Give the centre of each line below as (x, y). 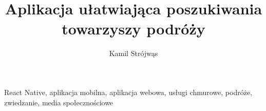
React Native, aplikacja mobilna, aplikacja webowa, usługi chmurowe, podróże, (128, 92)
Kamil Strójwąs (134, 53)
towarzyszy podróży (134, 29)
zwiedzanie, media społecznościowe (59, 102)
